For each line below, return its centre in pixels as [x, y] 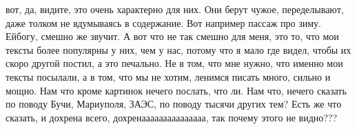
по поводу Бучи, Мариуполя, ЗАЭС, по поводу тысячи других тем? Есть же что [174, 104]
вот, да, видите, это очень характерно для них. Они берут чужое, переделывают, [175, 9]
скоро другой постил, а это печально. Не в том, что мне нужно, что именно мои [174, 63]
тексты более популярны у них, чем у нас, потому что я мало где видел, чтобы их [178, 49]
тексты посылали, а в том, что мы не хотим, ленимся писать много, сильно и [168, 76]
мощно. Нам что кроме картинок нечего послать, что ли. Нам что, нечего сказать [176, 90]
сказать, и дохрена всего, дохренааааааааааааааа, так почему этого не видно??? [172, 117]
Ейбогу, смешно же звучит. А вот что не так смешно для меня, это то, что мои [172, 36]
